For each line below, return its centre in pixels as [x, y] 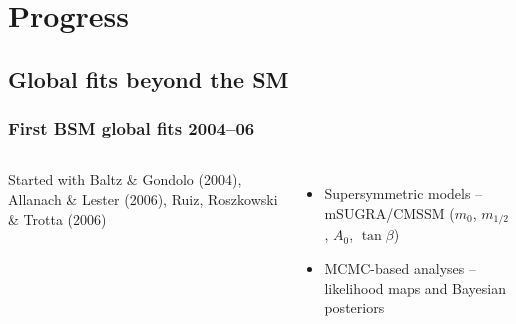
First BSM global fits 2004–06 [131, 128]
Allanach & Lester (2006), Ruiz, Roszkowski [143, 198]
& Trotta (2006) [57, 218]
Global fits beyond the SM [148, 78]
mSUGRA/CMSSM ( [389, 212]
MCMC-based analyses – [400, 268]
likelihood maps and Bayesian [415, 287]
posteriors [354, 307]
